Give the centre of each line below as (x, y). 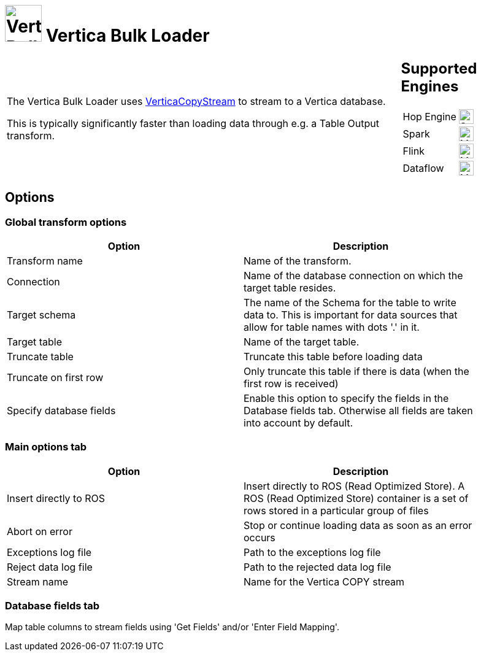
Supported (439, 68)
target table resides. (290, 287)
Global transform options (66, 222)
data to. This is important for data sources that (351, 314)
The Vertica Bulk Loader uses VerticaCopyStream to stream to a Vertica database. (196, 101)
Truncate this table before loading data (333, 356)
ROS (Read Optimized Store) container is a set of (356, 498)
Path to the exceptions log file (312, 552)
